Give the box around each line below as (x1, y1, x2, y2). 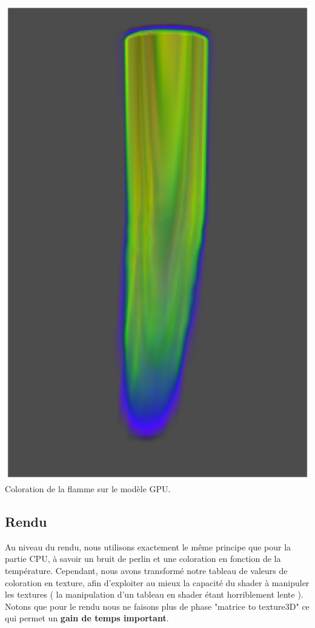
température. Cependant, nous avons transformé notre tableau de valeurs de (5, 564, 288, 576)
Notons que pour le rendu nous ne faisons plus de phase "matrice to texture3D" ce (5, 600, 310, 612)
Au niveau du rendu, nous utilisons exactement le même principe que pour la (5, 540, 291, 553)
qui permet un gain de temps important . (5, 612, 169, 624)
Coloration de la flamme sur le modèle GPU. (5, 482, 171, 495)
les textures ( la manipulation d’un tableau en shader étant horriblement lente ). (5, 588, 303, 601)
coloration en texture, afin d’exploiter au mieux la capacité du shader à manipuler (5, 576, 310, 589)
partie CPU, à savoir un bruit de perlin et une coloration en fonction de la (5, 552, 281, 565)
